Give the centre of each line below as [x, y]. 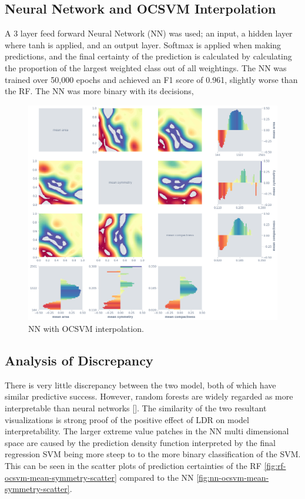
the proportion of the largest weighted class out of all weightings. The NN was [146, 67]
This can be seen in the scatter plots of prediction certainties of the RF [133, 465]
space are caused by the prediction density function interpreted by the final [140, 442]
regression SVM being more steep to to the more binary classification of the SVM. [153, 454]
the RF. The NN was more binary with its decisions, [99, 91]
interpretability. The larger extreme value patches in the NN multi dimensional [147, 431]
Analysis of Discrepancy [79, 360]
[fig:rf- [275, 465]
